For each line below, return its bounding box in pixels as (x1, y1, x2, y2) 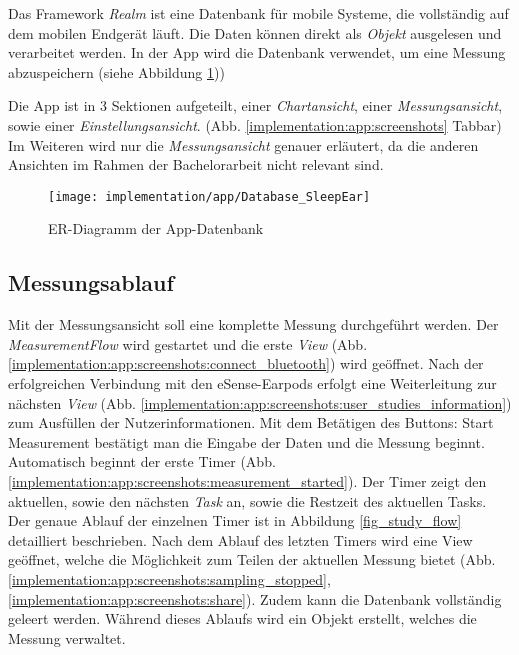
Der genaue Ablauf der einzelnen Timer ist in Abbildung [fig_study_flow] (8, 510, 462, 531)
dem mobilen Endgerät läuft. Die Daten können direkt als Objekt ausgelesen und (8, 22, 502, 43)
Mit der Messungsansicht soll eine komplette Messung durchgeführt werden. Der (8, 314, 499, 335)
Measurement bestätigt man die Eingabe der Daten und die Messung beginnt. (8, 431, 485, 452)
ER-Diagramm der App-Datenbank (48, 218, 264, 239)
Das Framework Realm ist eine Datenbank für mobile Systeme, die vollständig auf (8, 3, 509, 23)
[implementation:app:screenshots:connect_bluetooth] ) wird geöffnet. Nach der (8, 353, 484, 374)
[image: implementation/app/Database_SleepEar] (48, 189, 371, 204)
